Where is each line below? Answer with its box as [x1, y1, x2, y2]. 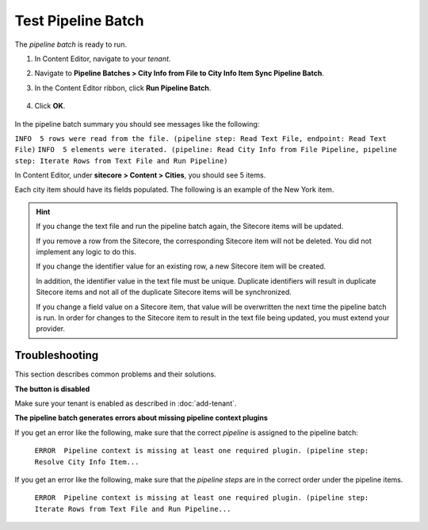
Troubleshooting [14, 349, 99, 362]
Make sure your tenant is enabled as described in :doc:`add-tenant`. [14, 398, 237, 408]
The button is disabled [14, 384, 90, 394]
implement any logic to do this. [36, 247, 136, 257]
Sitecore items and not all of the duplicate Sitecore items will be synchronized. [36, 288, 292, 297]
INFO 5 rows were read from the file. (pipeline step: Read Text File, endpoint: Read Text [14, 134, 388, 143]
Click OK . [34, 101, 66, 111]
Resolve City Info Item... [34, 457, 139, 467]
